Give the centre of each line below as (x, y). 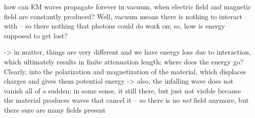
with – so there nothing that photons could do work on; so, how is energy (114, 26)
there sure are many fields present (55, 109)
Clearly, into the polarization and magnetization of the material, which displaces (125, 71)
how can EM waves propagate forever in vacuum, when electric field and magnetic (127, 6)
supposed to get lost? (36, 35)
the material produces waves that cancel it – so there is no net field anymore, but (127, 100)
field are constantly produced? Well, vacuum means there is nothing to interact (123, 16)
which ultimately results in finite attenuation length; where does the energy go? (124, 61)
